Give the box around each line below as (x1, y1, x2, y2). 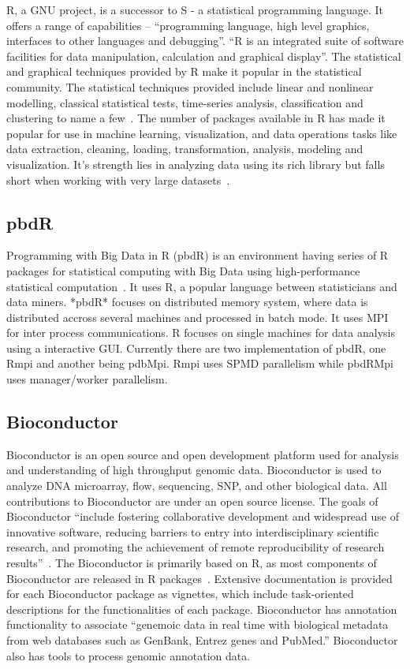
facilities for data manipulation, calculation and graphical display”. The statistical (6, 47, 401, 64)
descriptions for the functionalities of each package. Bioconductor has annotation (6, 600, 397, 617)
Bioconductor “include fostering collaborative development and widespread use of (6, 508, 399, 525)
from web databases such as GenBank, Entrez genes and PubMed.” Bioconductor (6, 632, 398, 648)
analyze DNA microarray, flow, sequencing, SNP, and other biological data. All (6, 477, 387, 494)
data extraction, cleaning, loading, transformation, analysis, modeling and (6, 140, 363, 157)
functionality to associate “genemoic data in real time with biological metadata (6, 616, 389, 633)
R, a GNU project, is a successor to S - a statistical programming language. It (6, 2, 384, 17)
